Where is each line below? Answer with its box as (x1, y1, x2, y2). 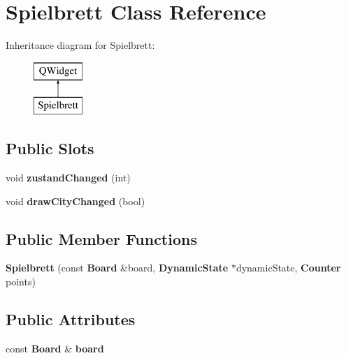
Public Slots (6, 137, 94, 159)
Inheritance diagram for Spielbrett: (6, 38, 155, 52)
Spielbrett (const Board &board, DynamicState (6, 260, 229, 275)
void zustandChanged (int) (6, 170, 131, 185)
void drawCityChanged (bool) (6, 193, 145, 208)
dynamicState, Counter (236, 260, 341, 275)
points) (6, 274, 36, 289)
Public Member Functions (6, 228, 197, 249)
